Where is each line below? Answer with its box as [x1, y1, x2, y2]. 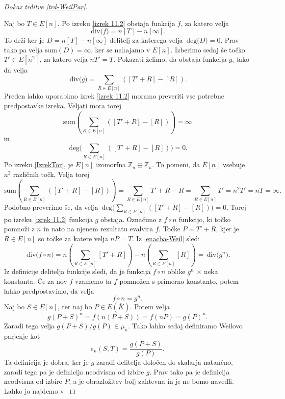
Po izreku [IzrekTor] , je [4, 159, 74, 170]
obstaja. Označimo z [100, 214, 162, 224]
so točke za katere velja [38, 233, 108, 244]
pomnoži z [4, 224, 35, 234]
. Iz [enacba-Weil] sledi [132, 233, 200, 244]
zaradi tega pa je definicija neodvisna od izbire [4, 366, 144, 376]
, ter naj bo [57, 301, 92, 312]
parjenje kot [4, 330, 40, 341]
